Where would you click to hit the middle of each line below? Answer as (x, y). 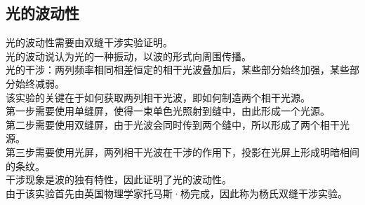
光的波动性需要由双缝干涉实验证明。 (89, 42)
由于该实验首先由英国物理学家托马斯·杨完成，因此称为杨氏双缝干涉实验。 (177, 193)
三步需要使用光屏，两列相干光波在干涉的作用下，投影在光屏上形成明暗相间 (187, 151)
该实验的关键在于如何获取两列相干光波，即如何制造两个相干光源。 (158, 97)
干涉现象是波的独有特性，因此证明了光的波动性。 (119, 179)
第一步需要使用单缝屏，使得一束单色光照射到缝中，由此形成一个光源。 (168, 111)
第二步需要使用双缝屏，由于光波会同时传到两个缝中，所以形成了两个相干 (173, 124)
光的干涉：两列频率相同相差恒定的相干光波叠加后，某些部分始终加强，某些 (178, 70)
